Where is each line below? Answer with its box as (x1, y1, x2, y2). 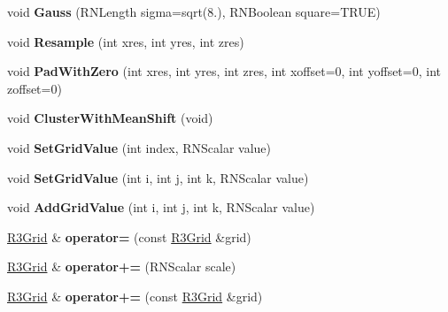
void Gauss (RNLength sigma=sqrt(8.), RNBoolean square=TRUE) (7, 3, 381, 20)
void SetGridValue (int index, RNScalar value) (7, 138, 271, 156)
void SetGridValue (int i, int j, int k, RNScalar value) (7, 168, 309, 186)
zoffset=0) (7, 79, 62, 97)
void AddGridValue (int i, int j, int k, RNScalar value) (7, 198, 315, 217)
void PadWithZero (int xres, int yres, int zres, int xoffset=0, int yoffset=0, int (7, 62, 441, 80)
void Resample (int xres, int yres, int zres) (7, 32, 244, 50)
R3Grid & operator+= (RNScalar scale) (7, 257, 236, 276)
